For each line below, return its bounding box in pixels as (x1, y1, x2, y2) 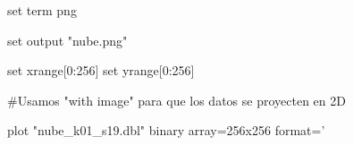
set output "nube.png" (7, 30, 128, 49)
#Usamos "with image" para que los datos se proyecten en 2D (7, 90, 346, 109)
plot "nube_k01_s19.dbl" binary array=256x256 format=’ (7, 121, 325, 140)
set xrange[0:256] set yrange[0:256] (7, 61, 195, 80)
